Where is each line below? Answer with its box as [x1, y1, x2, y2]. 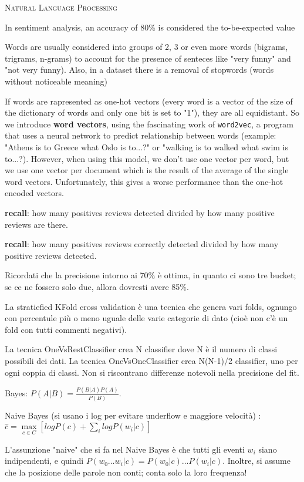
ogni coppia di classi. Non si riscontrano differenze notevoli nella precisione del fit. [5, 366, 299, 378]
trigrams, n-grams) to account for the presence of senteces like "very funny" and [5, 52, 291, 64]
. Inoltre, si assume [222, 454, 291, 467]
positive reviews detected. [5, 249, 97, 261]
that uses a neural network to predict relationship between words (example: [5, 129, 276, 141]
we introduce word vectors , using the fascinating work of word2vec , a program [5, 117, 293, 130]
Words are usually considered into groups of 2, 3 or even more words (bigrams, [5, 41, 288, 53]
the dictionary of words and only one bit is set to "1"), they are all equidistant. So [5, 106, 300, 119]
